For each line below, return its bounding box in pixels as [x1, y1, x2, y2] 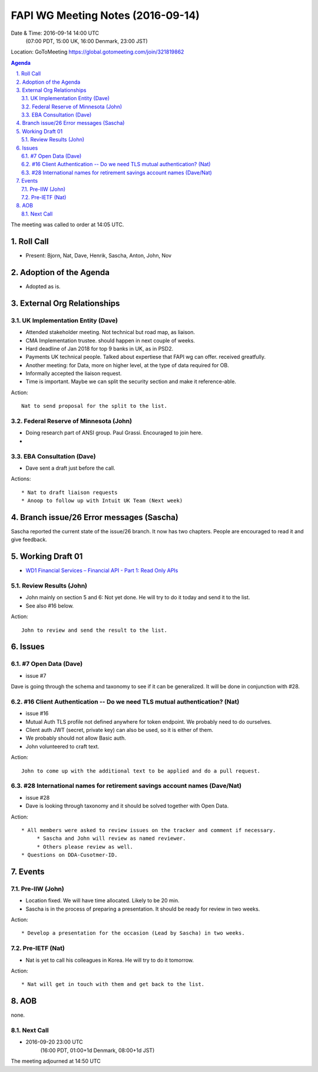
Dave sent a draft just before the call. [25, 464, 115, 471]
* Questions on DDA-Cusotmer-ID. [21, 852, 118, 859]
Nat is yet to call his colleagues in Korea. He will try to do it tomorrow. [25, 956, 194, 964]
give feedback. [11, 536, 47, 543]
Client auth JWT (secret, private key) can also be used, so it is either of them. [25, 727, 213, 734]
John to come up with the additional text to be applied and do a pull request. [21, 767, 261, 774]
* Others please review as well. [37, 843, 134, 850]
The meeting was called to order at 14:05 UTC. [11, 221, 124, 228]
